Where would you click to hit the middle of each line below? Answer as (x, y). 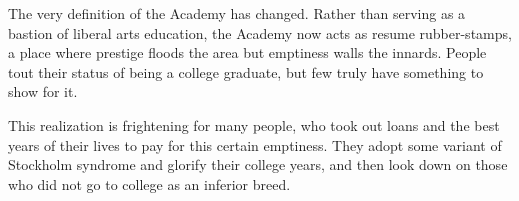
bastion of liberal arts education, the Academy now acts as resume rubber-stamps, (260, 32)
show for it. (43, 91)
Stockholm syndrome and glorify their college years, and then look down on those (258, 164)
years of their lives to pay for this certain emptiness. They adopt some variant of (255, 144)
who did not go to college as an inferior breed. (149, 183)
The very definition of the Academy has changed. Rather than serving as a (237, 13)
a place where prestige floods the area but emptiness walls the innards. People (247, 52)
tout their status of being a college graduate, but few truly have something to (246, 71)
